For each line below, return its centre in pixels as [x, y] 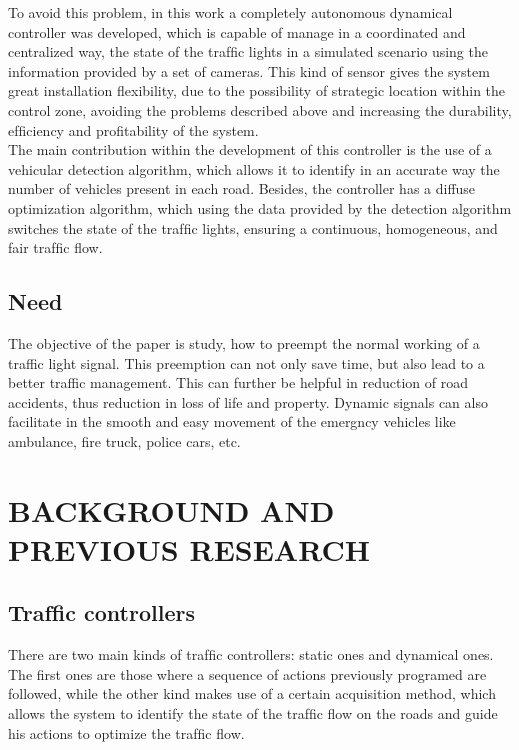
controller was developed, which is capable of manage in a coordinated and [237, 31]
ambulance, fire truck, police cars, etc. [124, 440]
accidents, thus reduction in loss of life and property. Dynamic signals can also [248, 401]
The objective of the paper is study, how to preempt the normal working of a [244, 342]
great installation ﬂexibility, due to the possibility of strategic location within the [257, 90]
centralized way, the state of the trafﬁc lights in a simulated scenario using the [248, 51]
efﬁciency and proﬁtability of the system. [133, 129]
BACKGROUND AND [171, 509]
